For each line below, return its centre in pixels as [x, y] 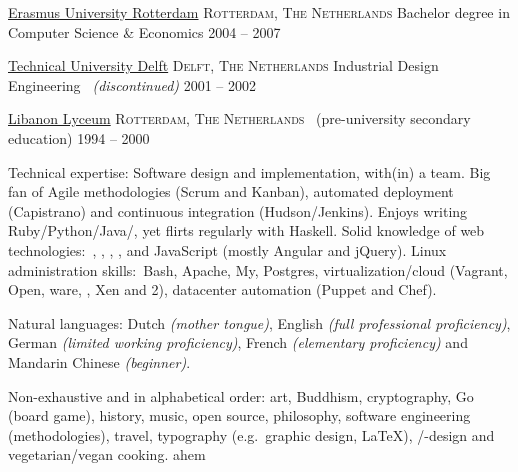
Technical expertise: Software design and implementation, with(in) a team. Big [249, 171]
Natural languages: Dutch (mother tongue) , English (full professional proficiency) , [259, 322]
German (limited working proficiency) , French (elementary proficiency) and [238, 342]
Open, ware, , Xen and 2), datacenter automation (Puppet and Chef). [222, 289]
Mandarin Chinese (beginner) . [99, 361]
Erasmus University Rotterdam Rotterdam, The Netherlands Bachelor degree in [259, 12]
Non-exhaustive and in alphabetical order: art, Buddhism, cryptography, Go [241, 395]
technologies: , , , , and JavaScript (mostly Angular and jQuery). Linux [227, 249]
